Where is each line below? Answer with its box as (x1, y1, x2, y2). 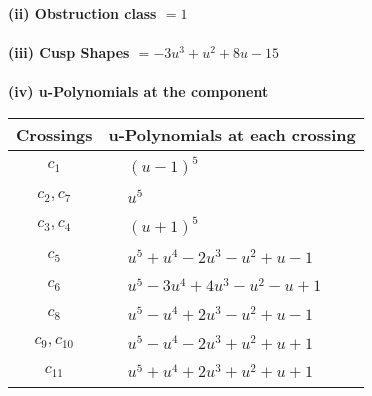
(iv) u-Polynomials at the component (8, 81, 269, 102)
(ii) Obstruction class (8, 3, 157, 23)
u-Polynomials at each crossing (108, 122, 356, 146)
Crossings (16, 122, 93, 146)
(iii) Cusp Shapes (8, 42, 130, 63)
